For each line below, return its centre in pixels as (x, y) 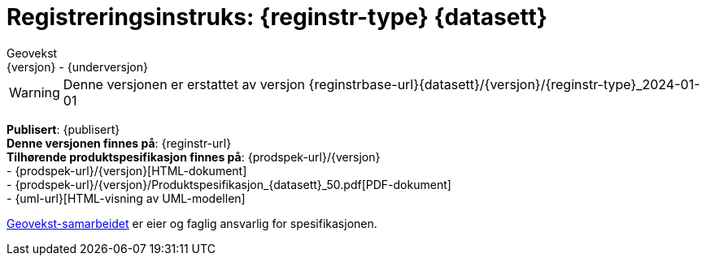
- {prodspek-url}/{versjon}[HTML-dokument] (127, 170)
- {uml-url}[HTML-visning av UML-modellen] (126, 198)
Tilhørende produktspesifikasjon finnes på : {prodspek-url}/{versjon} (194, 157)
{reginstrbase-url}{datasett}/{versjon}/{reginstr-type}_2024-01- (504, 84)
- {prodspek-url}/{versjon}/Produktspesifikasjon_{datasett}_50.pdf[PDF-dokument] (229, 184)
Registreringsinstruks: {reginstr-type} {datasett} (277, 17)
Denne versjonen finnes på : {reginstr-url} (119, 143)
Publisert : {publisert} (63, 129)
